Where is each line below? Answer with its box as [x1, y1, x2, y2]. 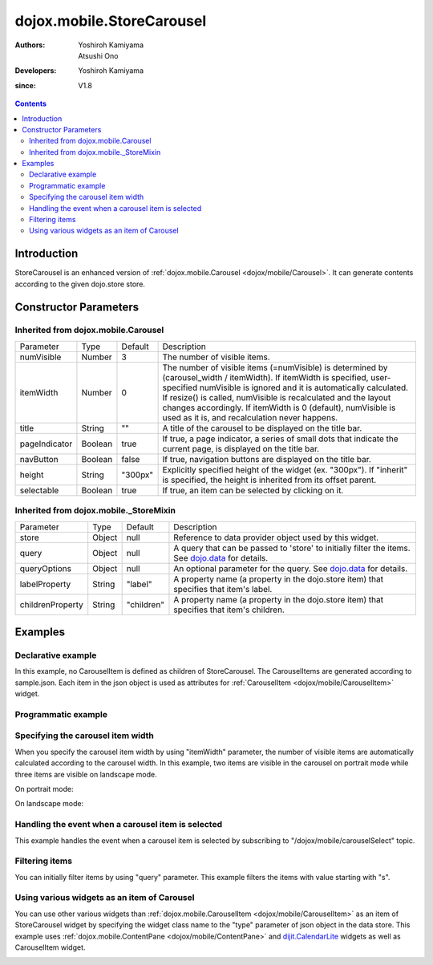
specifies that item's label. [173, 583, 273, 594]
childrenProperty [19, 598, 83, 610]
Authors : [14, 40, 46, 50]
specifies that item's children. [173, 604, 285, 615]
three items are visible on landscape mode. [14, 769, 158, 779]
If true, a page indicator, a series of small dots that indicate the [162, 433, 399, 444]
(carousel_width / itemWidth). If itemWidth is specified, [162, 371, 369, 383]
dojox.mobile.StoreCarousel [14, 12, 207, 30]
